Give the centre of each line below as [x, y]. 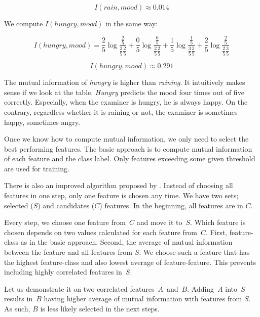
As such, [17, 308]
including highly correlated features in [63, 272]
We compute [24, 23]
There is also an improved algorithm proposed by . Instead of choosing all [119, 185]
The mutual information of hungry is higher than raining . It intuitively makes [125, 82]
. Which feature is [218, 222]
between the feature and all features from [68, 252]
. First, [216, 232]
